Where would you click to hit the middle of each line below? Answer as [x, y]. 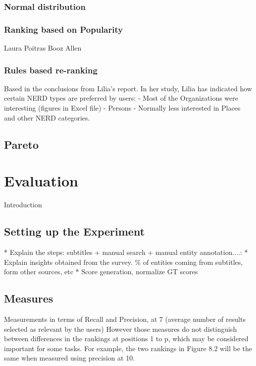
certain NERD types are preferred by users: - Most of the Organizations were [121, 98]
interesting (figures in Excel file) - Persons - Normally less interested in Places [122, 108]
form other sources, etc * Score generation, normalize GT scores [101, 272]
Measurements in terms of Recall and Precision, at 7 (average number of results [125, 319]
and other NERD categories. [47, 117]
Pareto [22, 144]
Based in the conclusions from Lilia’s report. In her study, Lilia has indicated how [128, 88]
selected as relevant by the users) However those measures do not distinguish [121, 329]
